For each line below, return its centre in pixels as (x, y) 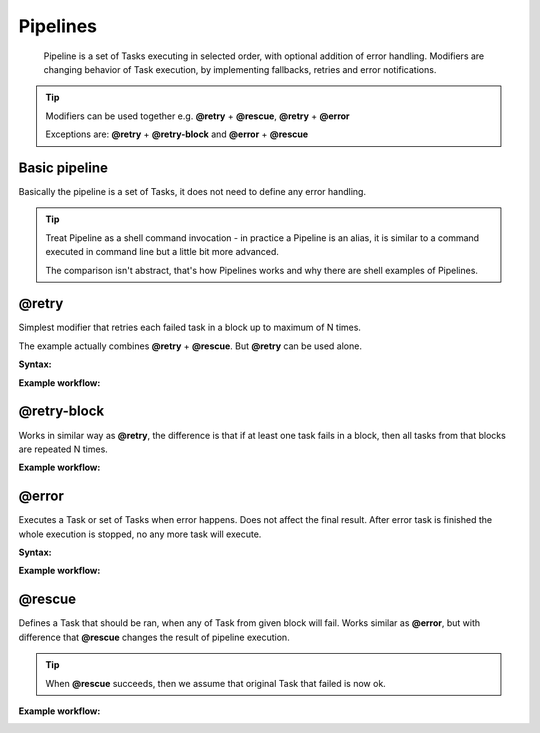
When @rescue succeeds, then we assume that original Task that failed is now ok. (216, 683)
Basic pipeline (63, 167)
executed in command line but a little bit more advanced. (162, 252)
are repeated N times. (63, 449)
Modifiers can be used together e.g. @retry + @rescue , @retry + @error (197, 116)
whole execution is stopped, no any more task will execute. (140, 534)
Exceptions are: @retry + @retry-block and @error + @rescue (177, 134)
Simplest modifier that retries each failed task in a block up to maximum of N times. (190, 327)
